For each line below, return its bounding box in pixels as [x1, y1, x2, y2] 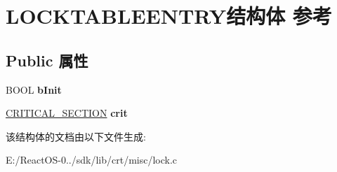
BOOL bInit [6, 82, 62, 96]
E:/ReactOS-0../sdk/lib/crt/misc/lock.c [6, 152, 178, 167]
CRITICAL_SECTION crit [6, 106, 128, 120]
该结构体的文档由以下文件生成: [6, 129, 146, 143]
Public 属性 [6, 49, 88, 71]
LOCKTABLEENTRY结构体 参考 [6, 1, 332, 30]
